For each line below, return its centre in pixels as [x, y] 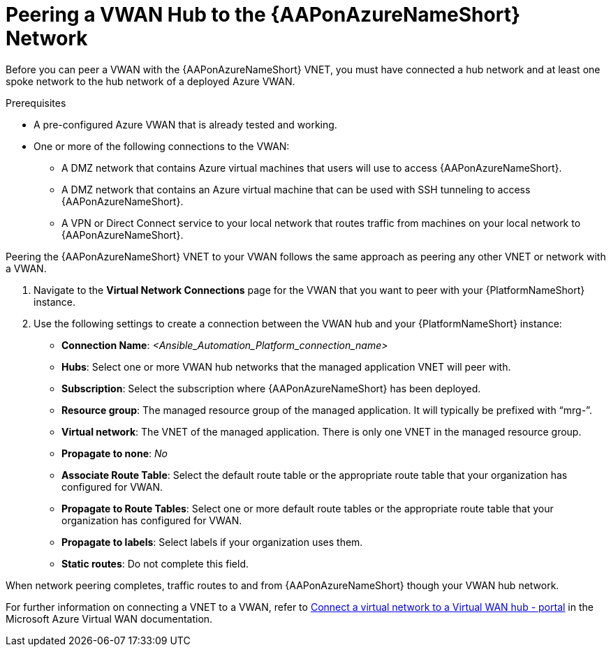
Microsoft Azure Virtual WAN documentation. [109, 618]
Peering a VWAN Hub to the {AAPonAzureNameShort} [263, 15]
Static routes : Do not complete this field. [155, 563]
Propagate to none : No [115, 453]
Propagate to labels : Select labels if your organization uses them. [212, 542]
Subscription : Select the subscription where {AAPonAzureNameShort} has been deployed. [271, 388]
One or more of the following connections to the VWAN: [162, 146]
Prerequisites [36, 103]
